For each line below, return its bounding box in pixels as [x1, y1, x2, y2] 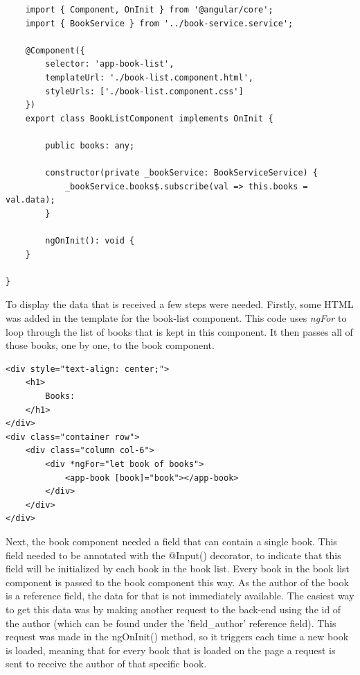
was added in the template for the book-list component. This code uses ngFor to [6, 311, 347, 325]
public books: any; [45, 140, 135, 151]
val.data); [6, 195, 55, 205]
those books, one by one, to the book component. [6, 338, 215, 352]
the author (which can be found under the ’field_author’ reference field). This [6, 615, 336, 630]
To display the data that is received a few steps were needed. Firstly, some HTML [6, 297, 354, 311]
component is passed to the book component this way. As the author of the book [6, 574, 349, 589]
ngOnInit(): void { [45, 236, 135, 246]
